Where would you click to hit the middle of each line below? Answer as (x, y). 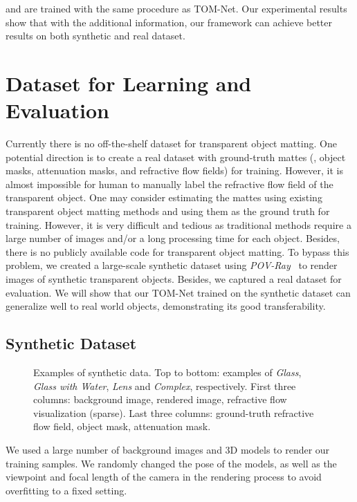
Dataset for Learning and (129, 83)
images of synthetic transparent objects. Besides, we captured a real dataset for (174, 279)
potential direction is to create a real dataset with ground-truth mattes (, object (176, 157)
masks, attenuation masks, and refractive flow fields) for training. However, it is (174, 170)
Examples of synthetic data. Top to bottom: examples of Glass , (167, 372)
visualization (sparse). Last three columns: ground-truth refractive (174, 412)
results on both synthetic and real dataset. (95, 36)
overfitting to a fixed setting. (66, 490)
